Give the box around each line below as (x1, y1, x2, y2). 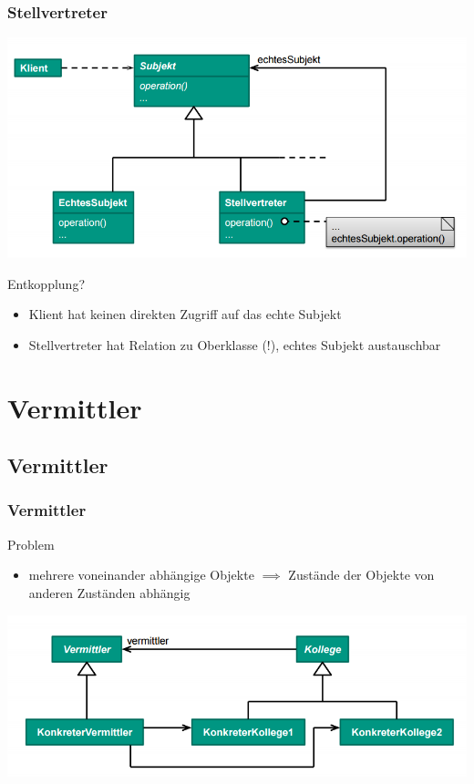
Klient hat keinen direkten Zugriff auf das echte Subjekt (28, 304, 342, 324)
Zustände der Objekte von (288, 565, 435, 584)
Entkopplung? (7, 273, 86, 293)
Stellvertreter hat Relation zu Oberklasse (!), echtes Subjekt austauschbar (28, 335, 441, 354)
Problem (7, 534, 55, 553)
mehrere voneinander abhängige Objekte (28, 565, 254, 584)
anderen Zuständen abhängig (28, 583, 191, 602)
